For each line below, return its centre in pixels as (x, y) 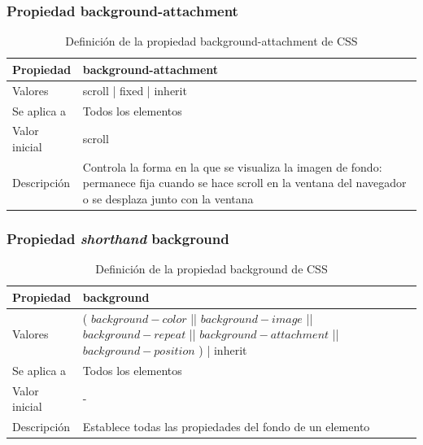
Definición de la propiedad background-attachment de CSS (211, 41)
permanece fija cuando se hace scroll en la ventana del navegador (244, 183)
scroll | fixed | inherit (135, 90)
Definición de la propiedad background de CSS (211, 269)
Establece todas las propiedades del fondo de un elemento (226, 427)
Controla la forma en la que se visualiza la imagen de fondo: (232, 166)
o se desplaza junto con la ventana (168, 198)
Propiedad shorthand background (118, 238)
